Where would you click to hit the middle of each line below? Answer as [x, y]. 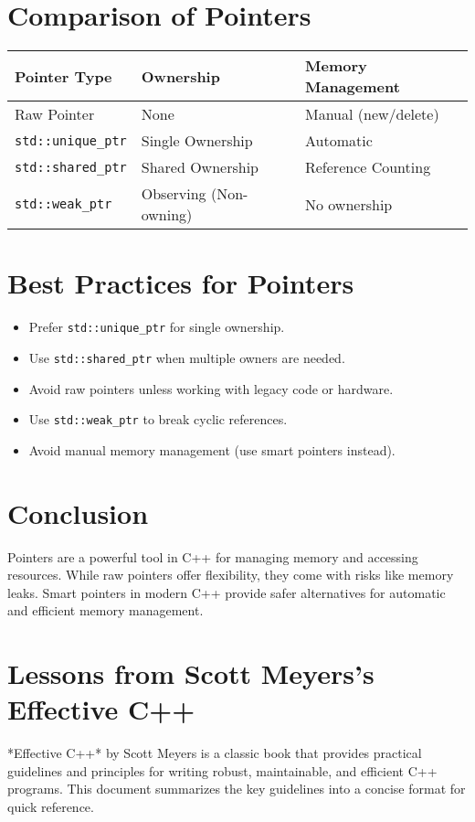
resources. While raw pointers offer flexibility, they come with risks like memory [231, 575]
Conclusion [78, 512]
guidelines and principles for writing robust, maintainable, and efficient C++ [222, 770]
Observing [174, 194]
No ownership [348, 204]
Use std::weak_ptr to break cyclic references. [158, 419]
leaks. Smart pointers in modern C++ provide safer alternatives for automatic [227, 592]
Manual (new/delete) [372, 114]
